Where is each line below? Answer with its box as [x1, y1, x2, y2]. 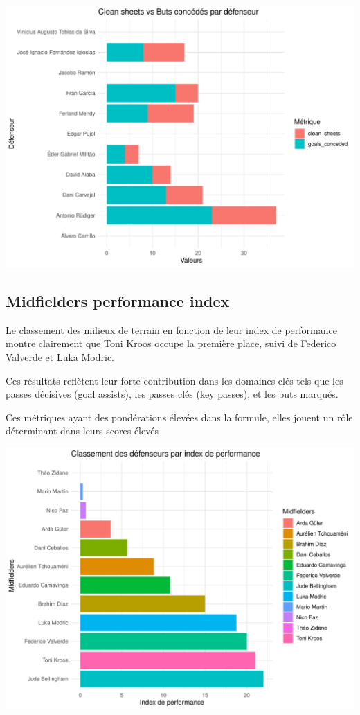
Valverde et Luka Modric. [6, 349, 115, 364]
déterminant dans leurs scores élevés [6, 423, 159, 438]
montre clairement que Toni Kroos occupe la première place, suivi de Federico [6, 336, 336, 351]
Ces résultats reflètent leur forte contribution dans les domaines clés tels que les [6, 373, 343, 387]
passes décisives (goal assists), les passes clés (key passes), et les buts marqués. [6, 387, 339, 401]
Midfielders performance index [6, 290, 230, 311]
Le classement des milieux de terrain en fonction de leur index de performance [6, 322, 337, 337]
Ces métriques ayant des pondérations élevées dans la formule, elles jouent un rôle [6, 409, 353, 424]
